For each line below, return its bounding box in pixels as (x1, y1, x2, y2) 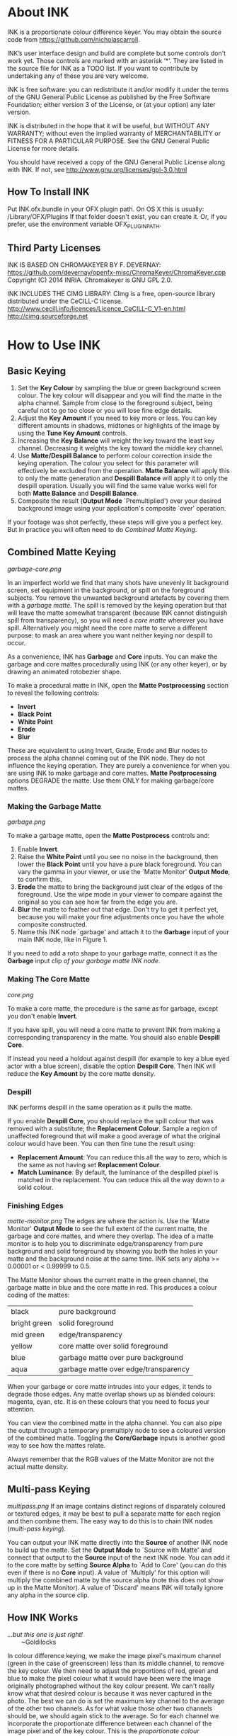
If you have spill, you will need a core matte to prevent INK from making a (7, 1025, 221, 1034)
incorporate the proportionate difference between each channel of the (7, 1719, 212, 1728)
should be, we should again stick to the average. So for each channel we (7, 1711, 219, 1720)
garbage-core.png (7, 565, 62, 574)
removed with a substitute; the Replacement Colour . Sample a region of (7, 1124, 218, 1133)
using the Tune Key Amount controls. (17, 429, 128, 438)
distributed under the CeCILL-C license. (7, 297, 123, 305)
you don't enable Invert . (7, 1011, 78, 1020)
